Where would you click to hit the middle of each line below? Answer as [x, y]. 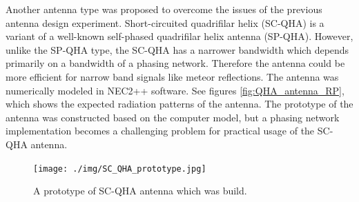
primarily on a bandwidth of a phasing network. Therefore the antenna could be [175, 63]
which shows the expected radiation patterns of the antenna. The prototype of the [179, 104]
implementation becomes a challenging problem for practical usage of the [160, 131]
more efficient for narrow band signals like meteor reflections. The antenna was [172, 76]
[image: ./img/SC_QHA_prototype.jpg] [120, 169]
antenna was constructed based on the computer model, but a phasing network [173, 117]
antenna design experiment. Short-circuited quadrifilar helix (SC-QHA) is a [165, 22]
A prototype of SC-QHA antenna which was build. [140, 191]
